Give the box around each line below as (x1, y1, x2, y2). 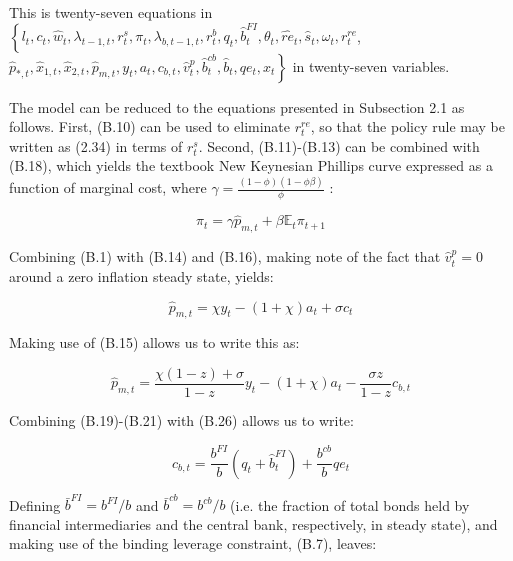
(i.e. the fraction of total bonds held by (230, 494, 470, 515)
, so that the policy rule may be (310, 116, 505, 137)
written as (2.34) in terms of (9, 135, 183, 156)
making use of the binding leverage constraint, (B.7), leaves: (9, 533, 377, 554)
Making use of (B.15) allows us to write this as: (9, 332, 300, 353)
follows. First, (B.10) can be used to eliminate (9, 116, 291, 137)
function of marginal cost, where (9, 177, 207, 198)
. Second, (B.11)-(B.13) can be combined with (198, 135, 480, 156)
